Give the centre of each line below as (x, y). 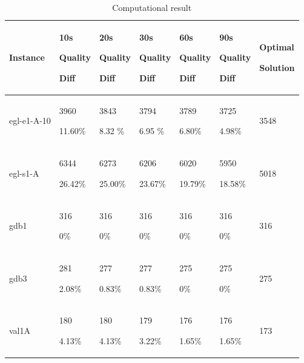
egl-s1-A (24, 173)
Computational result (152, 7)
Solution (277, 67)
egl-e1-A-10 (30, 120)
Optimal (277, 47)
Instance (27, 57)
